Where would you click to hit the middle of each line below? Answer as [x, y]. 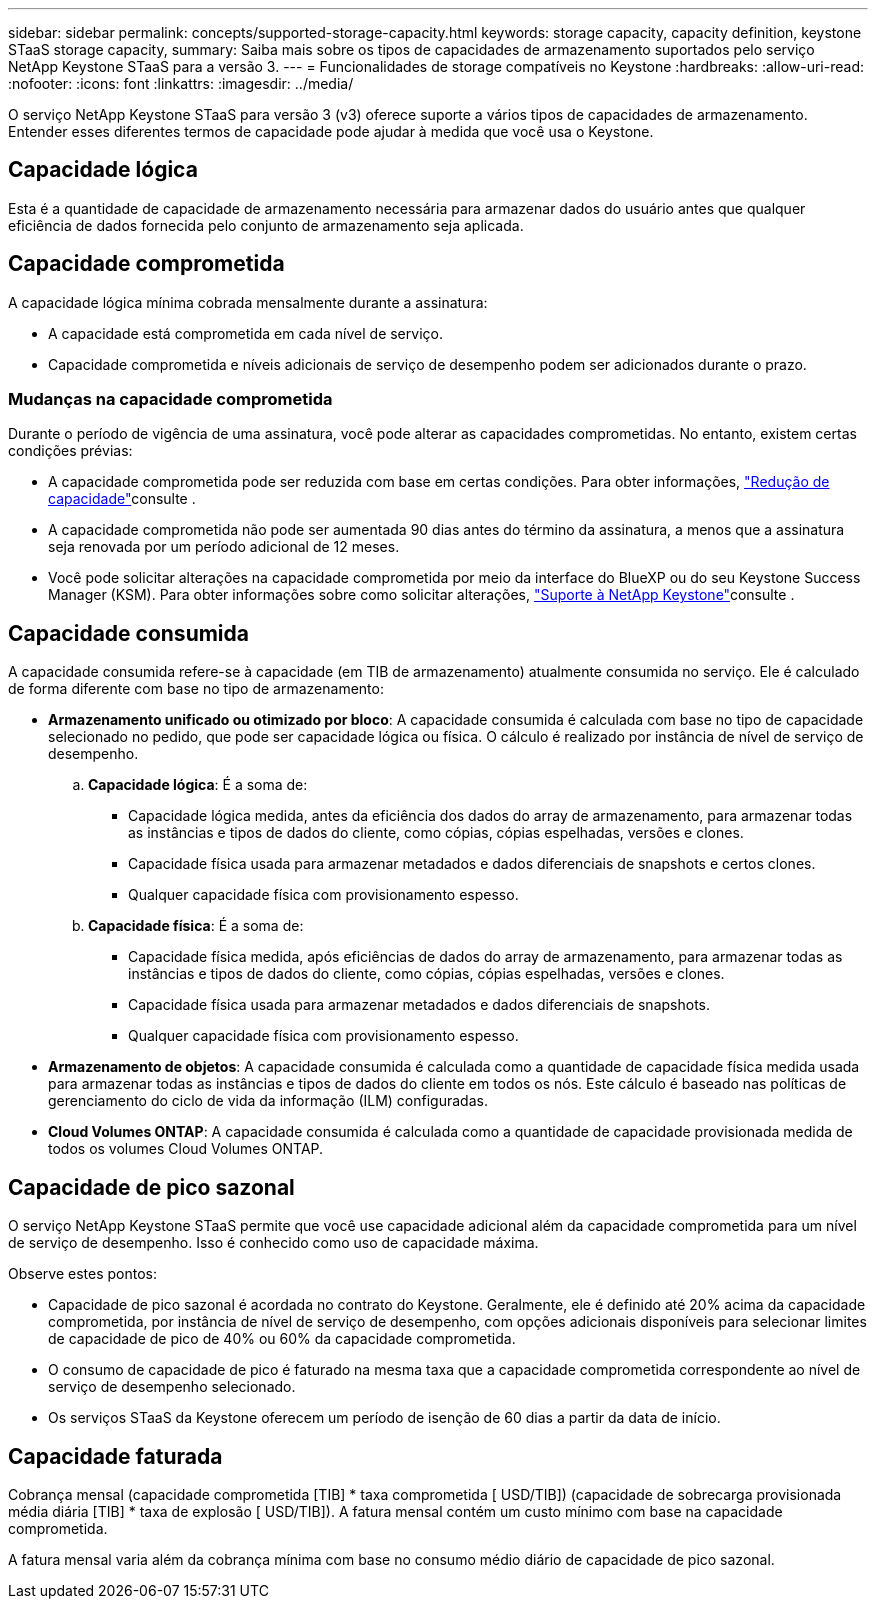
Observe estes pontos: [82, 1274]
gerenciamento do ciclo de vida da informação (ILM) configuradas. [268, 1101]
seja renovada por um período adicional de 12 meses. [224, 547]
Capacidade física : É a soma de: [196, 926]
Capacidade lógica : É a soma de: [198, 785]
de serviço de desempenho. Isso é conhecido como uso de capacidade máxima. [273, 1243]
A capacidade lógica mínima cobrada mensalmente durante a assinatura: [248, 302]
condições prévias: [70, 451]
